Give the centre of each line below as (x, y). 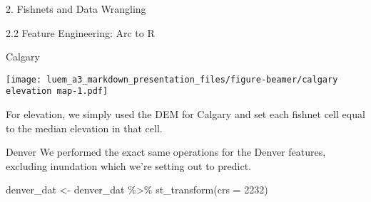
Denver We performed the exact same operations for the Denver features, (166, 152)
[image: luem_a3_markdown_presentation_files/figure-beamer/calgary (172, 79)
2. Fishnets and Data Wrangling (76, 9)
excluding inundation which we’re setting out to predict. (128, 165)
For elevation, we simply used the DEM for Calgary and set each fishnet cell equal (185, 114)
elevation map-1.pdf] (57, 91)
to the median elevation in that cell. (84, 128)
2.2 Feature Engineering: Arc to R (80, 32)
